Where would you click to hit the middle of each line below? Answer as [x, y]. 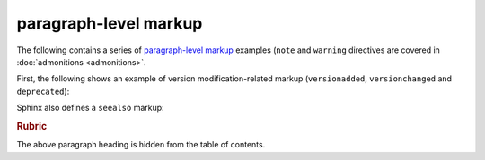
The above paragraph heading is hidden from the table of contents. [141, 145]
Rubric [32, 126]
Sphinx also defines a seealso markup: [91, 108]
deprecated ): [43, 91]
